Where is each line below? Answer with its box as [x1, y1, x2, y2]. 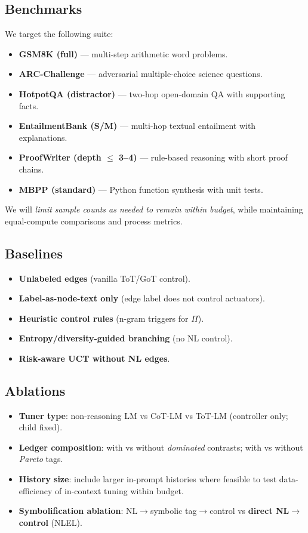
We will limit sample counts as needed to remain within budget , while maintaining [5, 203, 303, 215]
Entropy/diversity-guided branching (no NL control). [19, 332, 233, 344]
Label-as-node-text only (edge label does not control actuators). [19, 292, 265, 304]
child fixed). [19, 421, 63, 433]
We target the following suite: [5, 27, 113, 40]
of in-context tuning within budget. [55, 484, 184, 497]
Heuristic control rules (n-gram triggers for [19, 312, 189, 324]
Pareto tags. [19, 452, 63, 465]
